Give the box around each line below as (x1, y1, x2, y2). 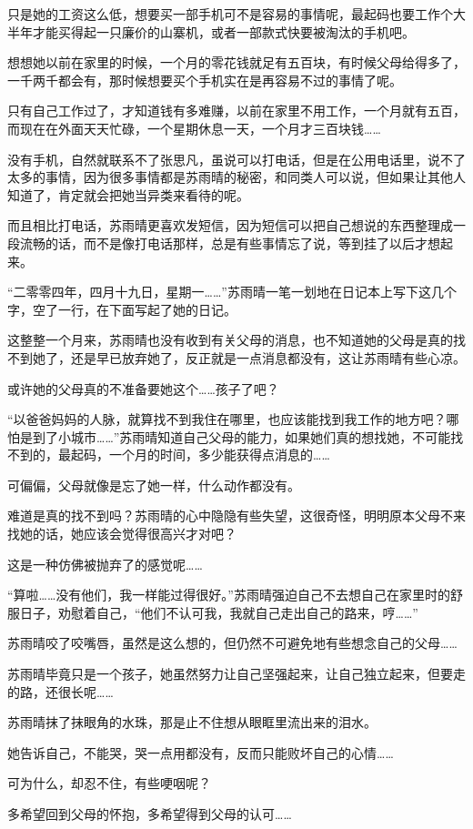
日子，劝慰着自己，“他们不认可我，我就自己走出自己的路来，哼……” (19, 602, 418, 622)
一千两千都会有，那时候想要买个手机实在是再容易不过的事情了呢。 (7, 70, 402, 89)
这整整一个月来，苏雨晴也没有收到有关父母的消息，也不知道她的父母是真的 (7, 330, 453, 349)
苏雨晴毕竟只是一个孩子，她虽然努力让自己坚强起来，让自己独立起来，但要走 (7, 664, 466, 683)
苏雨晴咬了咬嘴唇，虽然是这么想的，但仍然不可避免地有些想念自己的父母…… (7, 633, 458, 652)
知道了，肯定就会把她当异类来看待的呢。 (7, 185, 249, 204)
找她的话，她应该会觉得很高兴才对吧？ (7, 524, 236, 543)
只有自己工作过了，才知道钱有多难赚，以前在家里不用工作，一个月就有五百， (7, 101, 466, 120)
